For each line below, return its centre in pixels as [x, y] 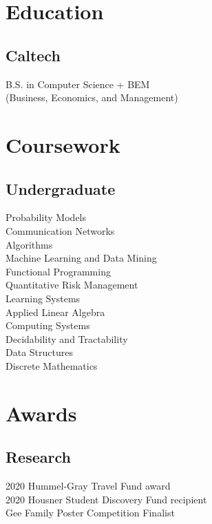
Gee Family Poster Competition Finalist [90, 513]
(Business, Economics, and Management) [92, 97]
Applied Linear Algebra [55, 312]
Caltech [33, 55]
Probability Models [46, 217]
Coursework [63, 144]
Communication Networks [60, 230]
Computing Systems [48, 325]
